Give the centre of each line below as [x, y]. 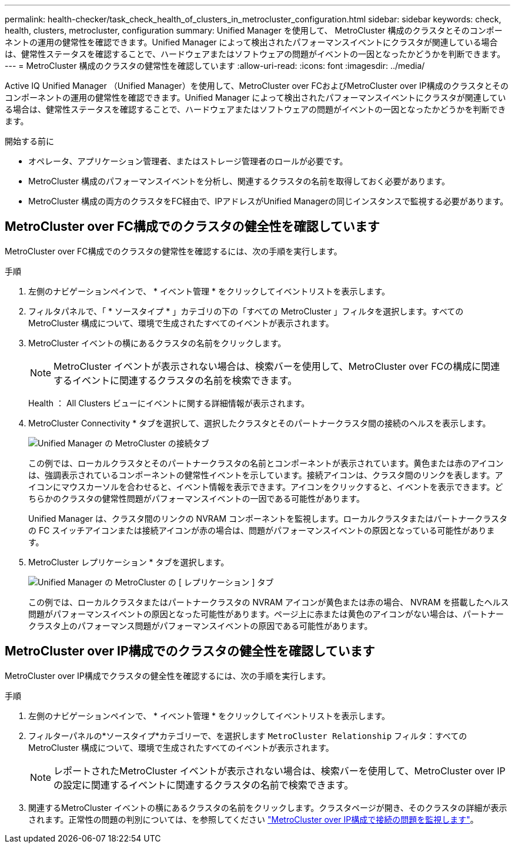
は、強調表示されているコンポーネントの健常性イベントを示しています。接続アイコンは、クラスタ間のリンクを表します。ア [266, 475]
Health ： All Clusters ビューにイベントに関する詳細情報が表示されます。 [169, 403]
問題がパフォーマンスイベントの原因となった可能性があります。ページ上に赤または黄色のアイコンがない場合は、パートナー [266, 614]
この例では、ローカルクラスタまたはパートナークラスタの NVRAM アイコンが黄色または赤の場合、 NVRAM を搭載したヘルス [269, 602]
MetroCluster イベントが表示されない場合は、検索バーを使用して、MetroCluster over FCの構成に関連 [277, 366]
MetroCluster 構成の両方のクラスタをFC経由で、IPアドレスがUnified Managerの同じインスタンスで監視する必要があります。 [268, 201]
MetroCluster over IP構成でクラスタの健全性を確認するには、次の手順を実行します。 [168, 675]
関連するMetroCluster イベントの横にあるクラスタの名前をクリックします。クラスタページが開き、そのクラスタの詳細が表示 [268, 807]
